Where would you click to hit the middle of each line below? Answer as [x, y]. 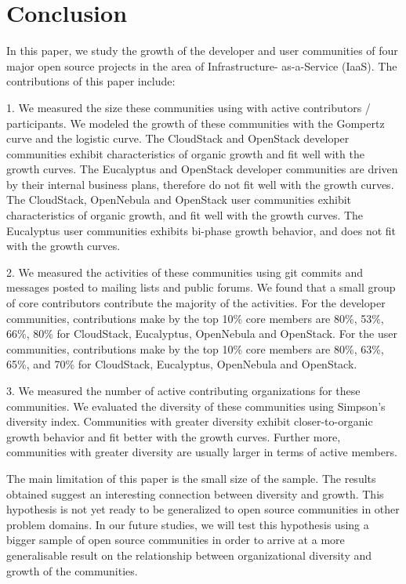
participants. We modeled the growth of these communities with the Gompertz [196, 123]
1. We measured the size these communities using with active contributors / [188, 107]
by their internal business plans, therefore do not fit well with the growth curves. [200, 184]
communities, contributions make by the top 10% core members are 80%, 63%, [195, 348]
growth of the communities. [72, 570]
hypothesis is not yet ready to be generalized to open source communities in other [203, 509]
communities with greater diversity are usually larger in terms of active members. [202, 452]
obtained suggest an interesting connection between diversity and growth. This [195, 493]
